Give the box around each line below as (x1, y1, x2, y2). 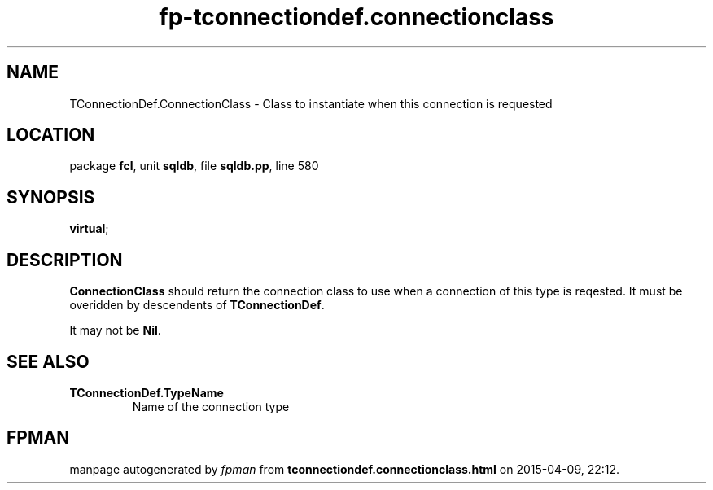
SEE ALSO (7, 351, 90, 372)
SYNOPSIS (7, 186, 95, 208)
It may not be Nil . (69, 323, 161, 338)
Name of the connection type (132, 399, 290, 413)
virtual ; (69, 221, 109, 236)
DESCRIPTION (7, 249, 123, 270)
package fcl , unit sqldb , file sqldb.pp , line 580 (69, 159, 319, 173)
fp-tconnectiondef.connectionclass (159, 3, 554, 31)
